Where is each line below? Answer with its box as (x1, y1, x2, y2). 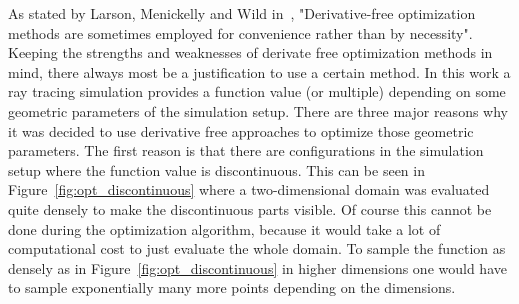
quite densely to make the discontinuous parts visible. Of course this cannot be (8, 198, 492, 219)
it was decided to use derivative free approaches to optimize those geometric (8, 120, 474, 141)
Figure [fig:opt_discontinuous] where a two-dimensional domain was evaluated (8, 179, 490, 200)
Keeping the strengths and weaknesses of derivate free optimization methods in (8, 42, 493, 63)
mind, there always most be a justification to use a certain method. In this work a (8, 61, 511, 82)
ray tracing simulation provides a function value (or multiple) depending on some (8, 81, 506, 102)
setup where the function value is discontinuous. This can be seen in (8, 159, 425, 180)
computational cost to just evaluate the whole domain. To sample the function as (8, 238, 506, 259)
